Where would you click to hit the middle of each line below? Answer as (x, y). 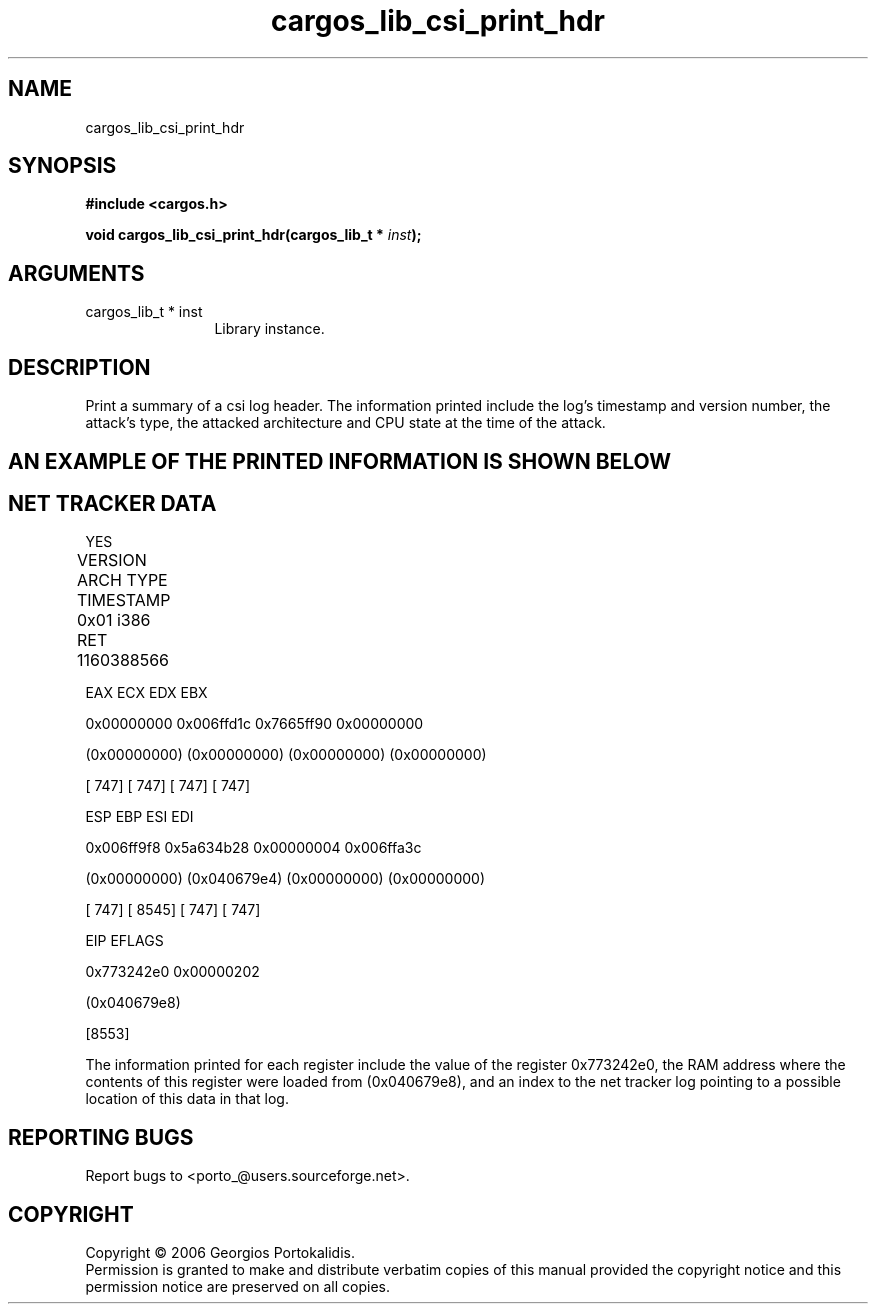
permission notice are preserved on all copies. (237, 1287)
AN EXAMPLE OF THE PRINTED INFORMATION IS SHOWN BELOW (340, 461)
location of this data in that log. (187, 1099)
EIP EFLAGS (124, 941)
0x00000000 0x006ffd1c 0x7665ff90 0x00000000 (254, 724)
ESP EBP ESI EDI (139, 817)
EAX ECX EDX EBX (146, 693)
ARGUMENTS (76, 273)
